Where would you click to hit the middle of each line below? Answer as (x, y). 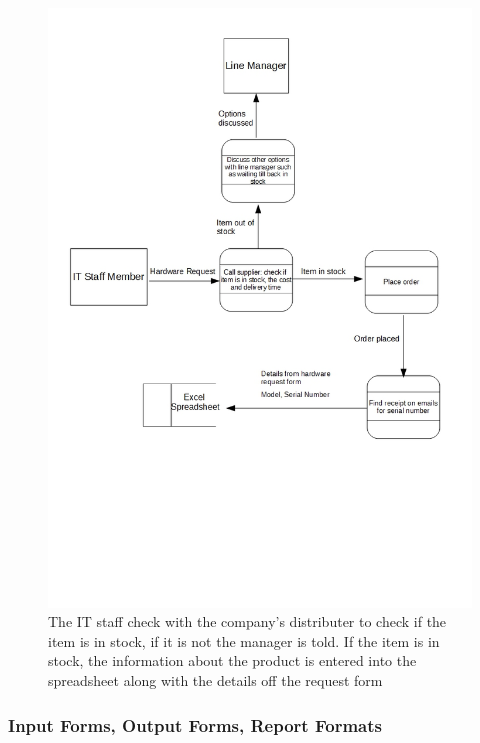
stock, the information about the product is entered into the (232, 660)
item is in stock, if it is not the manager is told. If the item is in (244, 640)
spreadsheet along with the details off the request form (215, 680)
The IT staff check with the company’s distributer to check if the (247, 621)
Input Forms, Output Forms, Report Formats (195, 724)
